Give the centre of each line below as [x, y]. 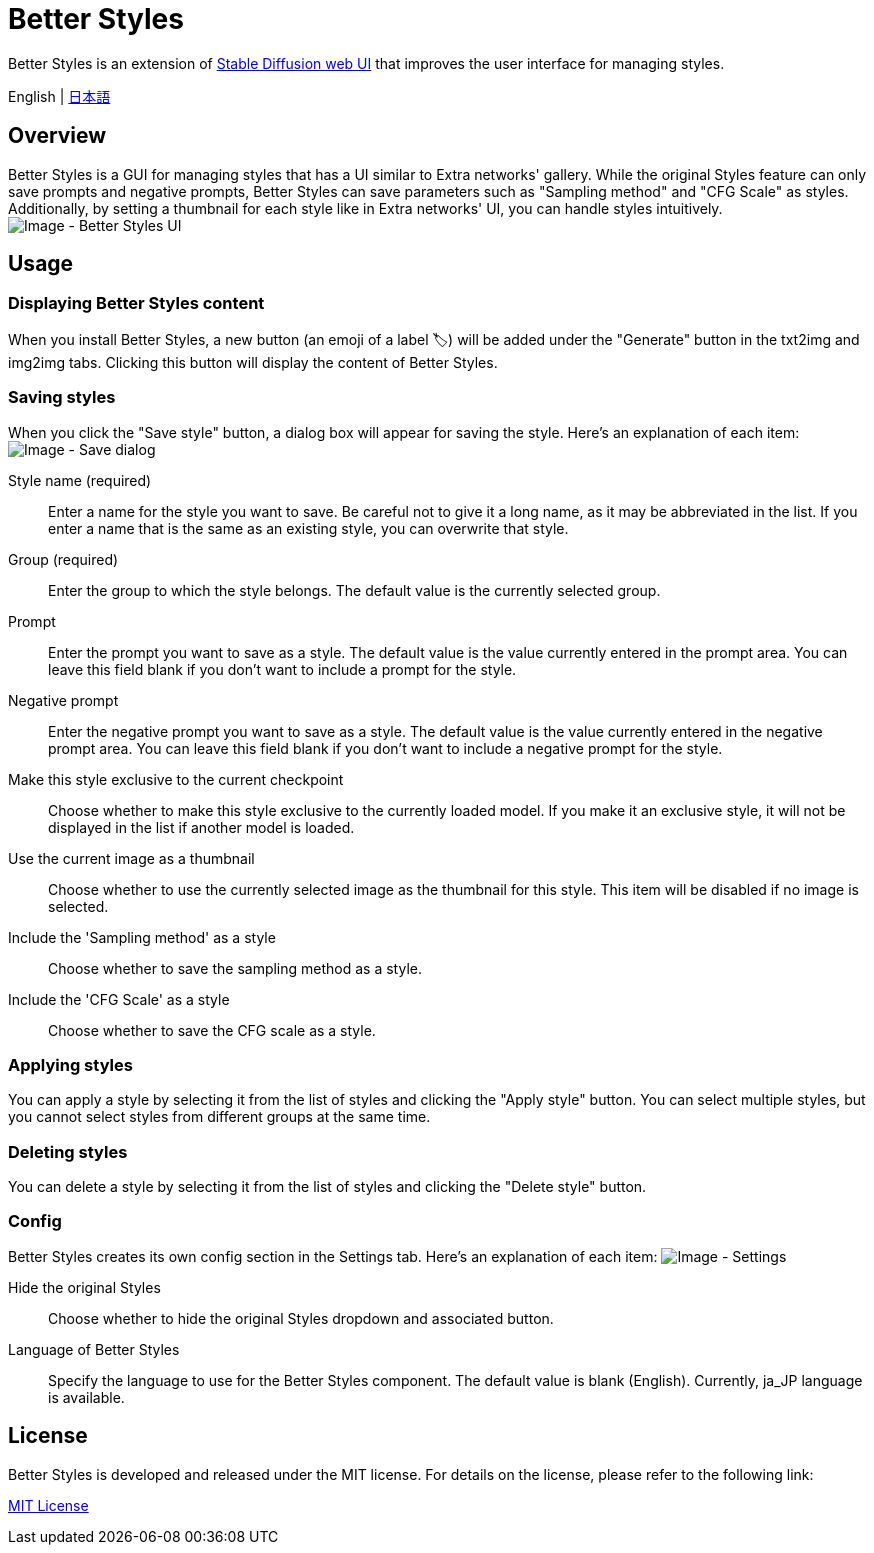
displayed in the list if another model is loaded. [201, 827]
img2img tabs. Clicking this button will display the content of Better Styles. [253, 362]
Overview [57, 136]
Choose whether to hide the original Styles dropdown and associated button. [301, 1318]
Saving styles [62, 397]
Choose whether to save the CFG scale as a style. [212, 1030]
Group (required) [63, 559]
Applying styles [70, 1064]
